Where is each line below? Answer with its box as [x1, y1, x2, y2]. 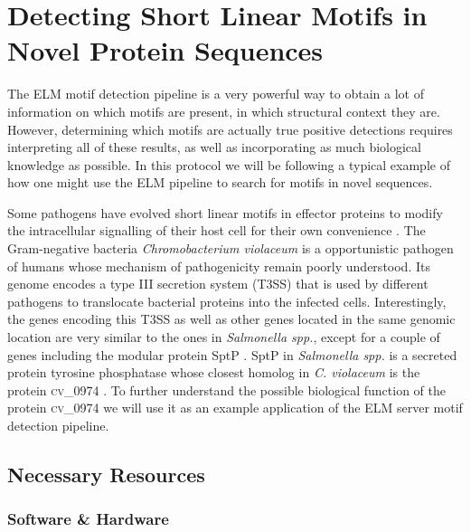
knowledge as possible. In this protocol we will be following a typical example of [7, 155, 450, 174]
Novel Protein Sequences [7, 32, 324, 69]
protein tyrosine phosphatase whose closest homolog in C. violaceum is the [7, 363, 420, 382]
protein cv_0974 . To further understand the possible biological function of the [7, 380, 446, 399]
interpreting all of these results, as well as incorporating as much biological [7, 138, 421, 157]
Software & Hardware [7, 508, 169, 530]
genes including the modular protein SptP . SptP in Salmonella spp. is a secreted [7, 345, 457, 364]
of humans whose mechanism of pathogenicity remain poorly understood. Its [7, 256, 430, 275]
